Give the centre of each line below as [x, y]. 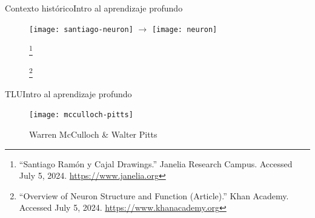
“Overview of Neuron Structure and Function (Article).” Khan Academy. [154, 195]
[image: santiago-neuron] [81, 29]
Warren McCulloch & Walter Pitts [93, 134]
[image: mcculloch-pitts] [81, 115]
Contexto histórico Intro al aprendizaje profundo [94, 8]
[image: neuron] [184, 29]
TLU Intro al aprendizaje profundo [68, 93]
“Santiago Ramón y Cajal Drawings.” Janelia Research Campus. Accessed [156, 163]
